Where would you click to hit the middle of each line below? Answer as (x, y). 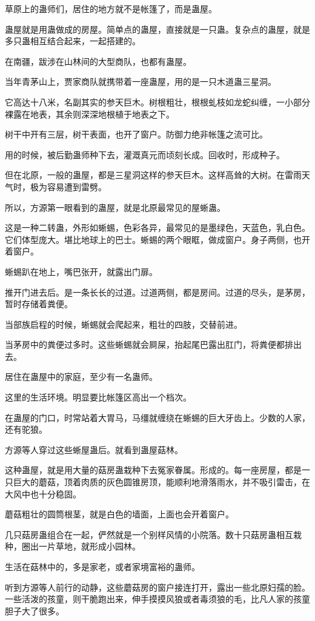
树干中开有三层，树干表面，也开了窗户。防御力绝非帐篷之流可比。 (136, 134)
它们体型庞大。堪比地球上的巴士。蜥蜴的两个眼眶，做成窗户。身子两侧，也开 (157, 239)
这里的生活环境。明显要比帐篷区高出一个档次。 (98, 397)
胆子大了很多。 (35, 610)
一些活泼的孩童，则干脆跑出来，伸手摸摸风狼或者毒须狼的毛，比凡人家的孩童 (157, 599)
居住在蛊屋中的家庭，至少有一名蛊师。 (81, 377)
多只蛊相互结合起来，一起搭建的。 (73, 41)
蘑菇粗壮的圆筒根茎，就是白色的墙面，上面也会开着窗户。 (119, 514)
